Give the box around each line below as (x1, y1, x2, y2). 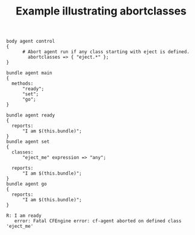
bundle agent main (6, 70, 52, 76)
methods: (11, 80, 34, 87)
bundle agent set (6, 139, 50, 145)
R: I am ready (6, 213, 42, 219)
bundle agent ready (6, 112, 55, 118)
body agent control (6, 38, 55, 45)
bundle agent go (6, 181, 47, 187)
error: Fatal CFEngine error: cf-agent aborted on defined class (14, 218, 182, 224)
